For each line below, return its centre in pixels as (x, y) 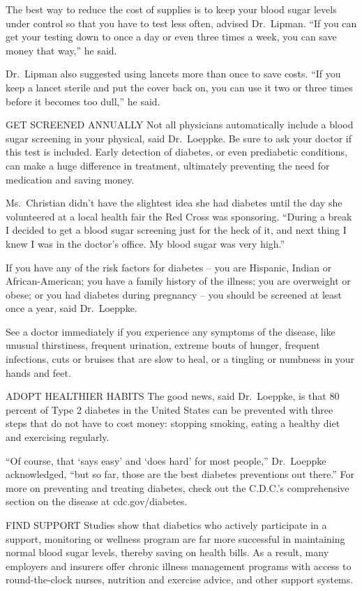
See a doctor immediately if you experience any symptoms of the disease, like (171, 331)
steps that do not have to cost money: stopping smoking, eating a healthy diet (173, 423)
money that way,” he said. (61, 50)
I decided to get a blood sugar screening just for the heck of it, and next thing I (176, 230)
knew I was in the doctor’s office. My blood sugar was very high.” (145, 243)
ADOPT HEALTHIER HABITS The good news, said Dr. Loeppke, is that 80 (173, 396)
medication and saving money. (70, 179)
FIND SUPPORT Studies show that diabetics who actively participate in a (166, 525)
